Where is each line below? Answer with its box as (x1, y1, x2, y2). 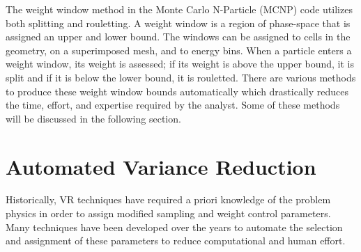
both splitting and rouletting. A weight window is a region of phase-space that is (6, 15, 351, 30)
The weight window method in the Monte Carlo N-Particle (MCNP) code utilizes (6, 2, 353, 16)
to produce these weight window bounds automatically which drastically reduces (6, 84, 348, 98)
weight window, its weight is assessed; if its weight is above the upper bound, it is (6, 56, 355, 71)
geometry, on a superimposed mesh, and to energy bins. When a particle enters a (6, 42, 352, 57)
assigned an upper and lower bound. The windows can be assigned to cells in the (6, 29, 351, 44)
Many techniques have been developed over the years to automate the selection (6, 219, 343, 234)
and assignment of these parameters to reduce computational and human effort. (6, 233, 346, 248)
